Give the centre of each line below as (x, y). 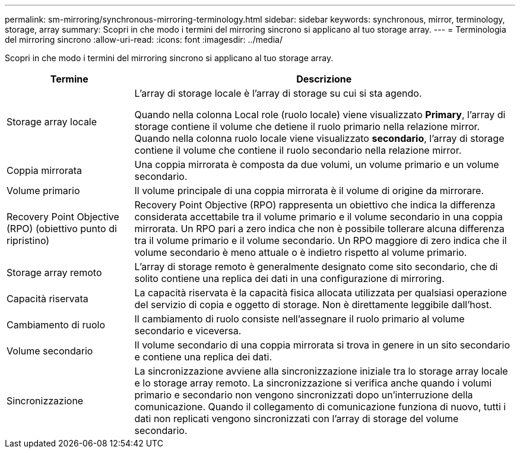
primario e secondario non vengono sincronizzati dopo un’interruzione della (304, 395)
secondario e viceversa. (188, 331)
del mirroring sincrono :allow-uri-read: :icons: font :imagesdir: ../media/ (144, 39)
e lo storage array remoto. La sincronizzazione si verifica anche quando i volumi (313, 383)
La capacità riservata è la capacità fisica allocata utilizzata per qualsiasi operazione (321, 293)
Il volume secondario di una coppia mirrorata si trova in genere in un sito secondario (322, 345)
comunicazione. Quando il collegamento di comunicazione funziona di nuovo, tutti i (320, 407)
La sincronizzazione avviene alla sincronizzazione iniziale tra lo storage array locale (321, 371)
